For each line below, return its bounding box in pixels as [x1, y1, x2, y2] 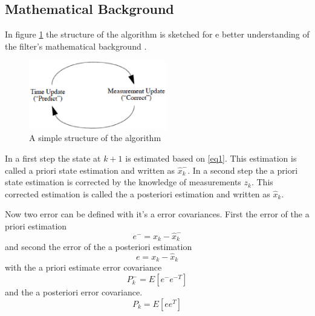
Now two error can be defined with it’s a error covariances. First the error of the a [5, 208, 310, 220]
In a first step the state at [5, 151, 101, 164]
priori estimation [5, 219, 67, 232]
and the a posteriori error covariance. [5, 286, 143, 298]
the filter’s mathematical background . [5, 39, 147, 52]
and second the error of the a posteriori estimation [5, 240, 192, 253]
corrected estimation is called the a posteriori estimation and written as [5, 187, 270, 200]
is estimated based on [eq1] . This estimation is [125, 151, 297, 164]
